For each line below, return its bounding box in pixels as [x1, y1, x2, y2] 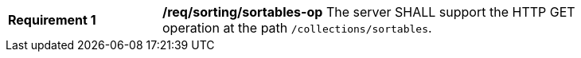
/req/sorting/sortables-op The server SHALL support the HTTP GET [162, 4, 575, 20]
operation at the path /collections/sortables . [162, 20, 432, 36]
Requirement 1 [8, 12, 96, 28]
